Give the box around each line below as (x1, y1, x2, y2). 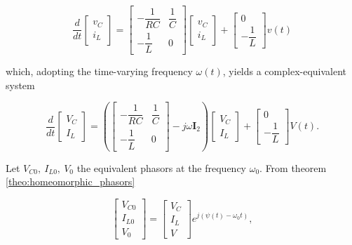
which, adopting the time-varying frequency (6, 64, 193, 79)
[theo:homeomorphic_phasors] (6, 174, 135, 189)
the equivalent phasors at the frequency (76, 160, 247, 175)
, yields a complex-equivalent (222, 64, 347, 79)
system (6, 77, 35, 92)
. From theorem (259, 160, 327, 175)
